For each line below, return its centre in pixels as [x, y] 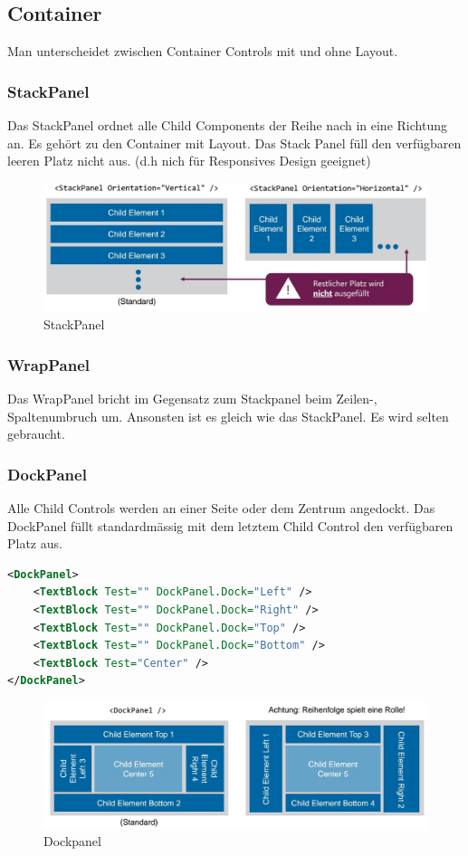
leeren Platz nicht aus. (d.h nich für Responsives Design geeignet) [189, 161]
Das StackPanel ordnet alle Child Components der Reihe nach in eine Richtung [227, 125]
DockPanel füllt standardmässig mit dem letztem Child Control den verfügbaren [230, 525]
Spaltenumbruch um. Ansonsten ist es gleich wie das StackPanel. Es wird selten [228, 416]
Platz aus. [35, 543]
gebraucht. [36, 434]
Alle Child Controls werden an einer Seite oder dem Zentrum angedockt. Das [221, 508]
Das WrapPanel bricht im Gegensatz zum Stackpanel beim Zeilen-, [192, 399]
